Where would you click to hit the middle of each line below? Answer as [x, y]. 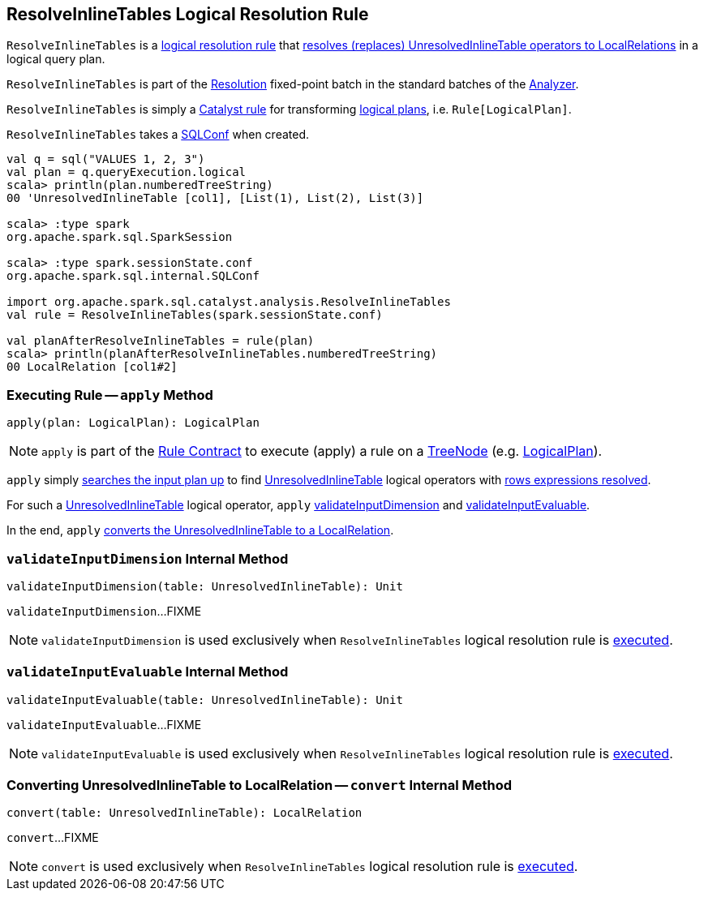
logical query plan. [56, 59]
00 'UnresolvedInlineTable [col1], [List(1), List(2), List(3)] [215, 198]
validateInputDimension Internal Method [148, 558]
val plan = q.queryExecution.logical [127, 172]
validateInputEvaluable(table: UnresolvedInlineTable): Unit [205, 700]
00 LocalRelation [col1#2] [92, 367]
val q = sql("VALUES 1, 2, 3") [106, 159]
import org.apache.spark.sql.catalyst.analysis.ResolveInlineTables [229, 302]
